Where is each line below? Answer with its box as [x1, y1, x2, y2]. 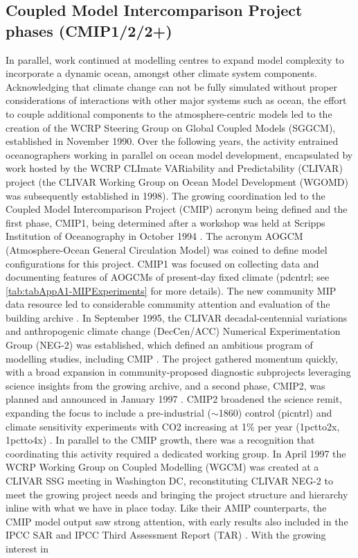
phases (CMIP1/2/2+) [6, 19, 172, 41]
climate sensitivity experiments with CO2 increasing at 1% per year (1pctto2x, [6, 419, 340, 433]
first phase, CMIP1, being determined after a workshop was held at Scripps [6, 215, 325, 229]
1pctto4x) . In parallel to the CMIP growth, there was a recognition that [6, 433, 315, 447]
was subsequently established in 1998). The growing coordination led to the [6, 188, 325, 202]
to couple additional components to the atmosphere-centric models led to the [6, 106, 332, 121]
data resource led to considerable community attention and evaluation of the [6, 297, 330, 311]
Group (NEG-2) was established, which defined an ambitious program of [6, 338, 313, 352]
